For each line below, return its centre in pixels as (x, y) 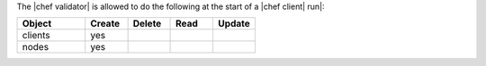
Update (234, 24)
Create (105, 24)
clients (36, 36)
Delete (147, 24)
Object (37, 24)
